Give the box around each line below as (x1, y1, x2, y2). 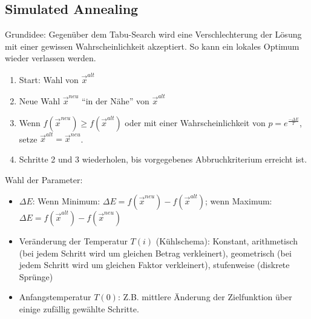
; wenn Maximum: (205, 195, 272, 207)
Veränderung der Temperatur (19, 235, 128, 247)
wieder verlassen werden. (5, 52, 96, 64)
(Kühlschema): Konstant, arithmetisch (155, 235, 298, 247)
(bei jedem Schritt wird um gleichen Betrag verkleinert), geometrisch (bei (19, 246, 292, 259)
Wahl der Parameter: (5, 173, 83, 186)
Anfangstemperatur (19, 290, 91, 303)
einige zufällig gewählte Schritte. (19, 303, 139, 315)
